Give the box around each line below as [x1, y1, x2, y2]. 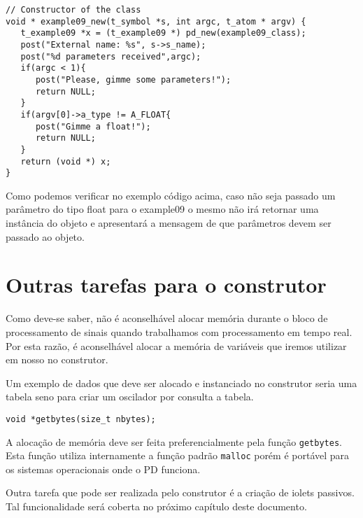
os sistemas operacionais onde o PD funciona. [6, 461, 201, 476]
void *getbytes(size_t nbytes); [6, 414, 156, 424]
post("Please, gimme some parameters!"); [35, 74, 232, 85]
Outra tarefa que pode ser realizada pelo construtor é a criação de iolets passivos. [6, 485, 355, 500]
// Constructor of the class [6, 5, 141, 15]
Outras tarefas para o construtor [6, 270, 327, 299]
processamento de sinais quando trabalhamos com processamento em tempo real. [6, 324, 353, 339]
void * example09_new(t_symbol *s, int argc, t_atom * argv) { [6, 16, 306, 27]
